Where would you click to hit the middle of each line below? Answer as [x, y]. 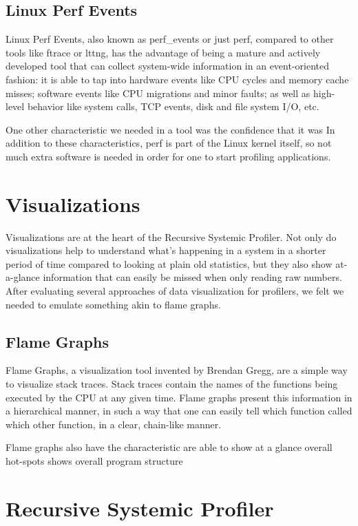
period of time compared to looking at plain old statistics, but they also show [169, 263]
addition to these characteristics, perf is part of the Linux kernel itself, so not [169, 143]
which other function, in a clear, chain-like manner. [114, 424]
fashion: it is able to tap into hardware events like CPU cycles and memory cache [177, 79]
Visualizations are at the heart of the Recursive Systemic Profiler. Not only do [171, 236]
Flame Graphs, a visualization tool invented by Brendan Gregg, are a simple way [177, 370]
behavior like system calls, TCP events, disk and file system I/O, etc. [173, 106]
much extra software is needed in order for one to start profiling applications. [168, 156]
